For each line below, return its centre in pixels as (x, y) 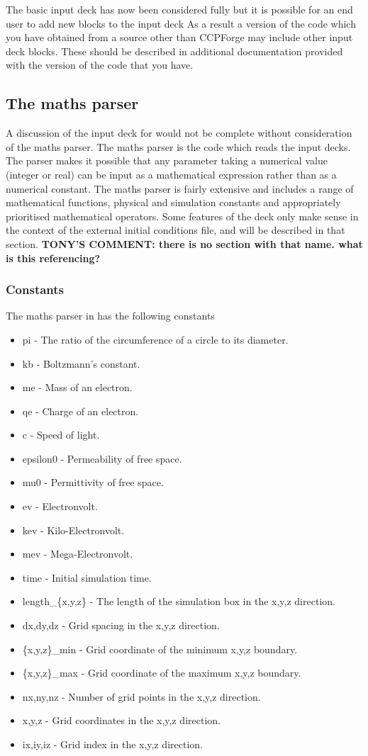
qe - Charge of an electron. (80, 411)
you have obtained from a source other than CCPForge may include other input (179, 37)
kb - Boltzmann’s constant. (81, 363)
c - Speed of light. (61, 435)
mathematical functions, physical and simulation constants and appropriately (173, 202)
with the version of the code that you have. (100, 65)
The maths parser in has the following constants (110, 316)
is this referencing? (53, 258)
